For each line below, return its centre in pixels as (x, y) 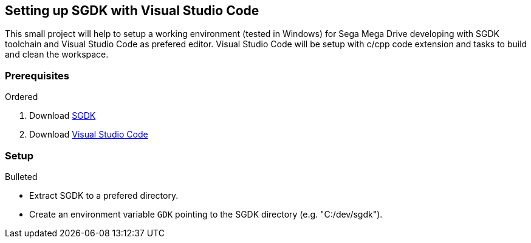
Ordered (22, 97)
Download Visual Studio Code (89, 135)
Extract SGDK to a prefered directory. (104, 195)
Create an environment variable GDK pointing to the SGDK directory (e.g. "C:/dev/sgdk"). (206, 214)
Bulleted (21, 176)
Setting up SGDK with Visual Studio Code (132, 11)
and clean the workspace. (57, 55)
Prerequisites (37, 75)
